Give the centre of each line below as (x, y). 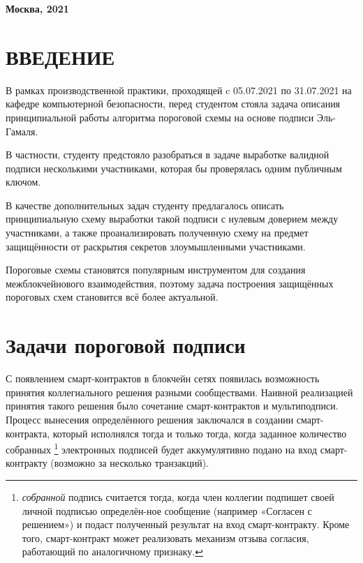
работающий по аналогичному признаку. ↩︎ (112, 551)
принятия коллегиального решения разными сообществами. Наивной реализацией (179, 392)
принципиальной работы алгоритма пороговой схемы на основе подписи (160, 117)
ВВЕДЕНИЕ (60, 56)
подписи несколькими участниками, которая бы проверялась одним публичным (174, 168)
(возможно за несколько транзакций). (129, 463)
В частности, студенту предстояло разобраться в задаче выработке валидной (168, 155)
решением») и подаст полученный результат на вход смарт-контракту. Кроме (186, 524)
